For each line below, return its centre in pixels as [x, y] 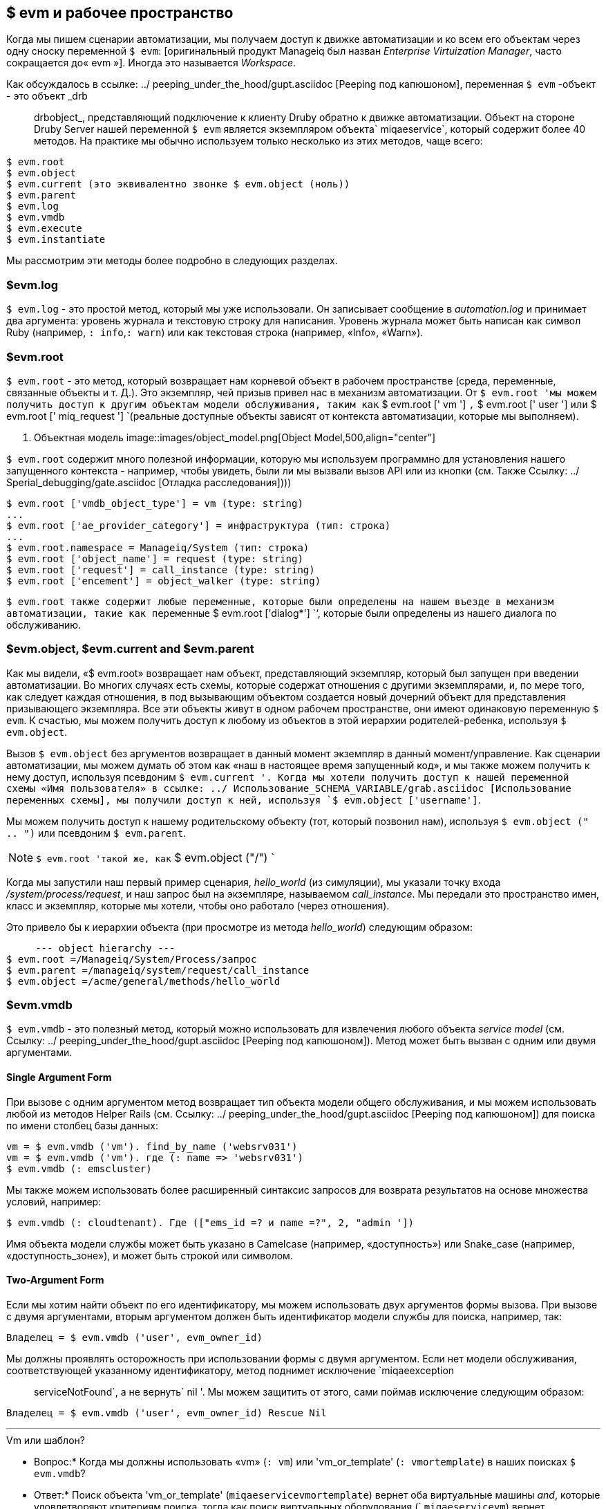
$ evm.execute [44, 229]
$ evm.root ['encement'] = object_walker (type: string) [164, 581]
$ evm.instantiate [56, 240]
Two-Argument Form [55, 1280]
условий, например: [54, 1201]
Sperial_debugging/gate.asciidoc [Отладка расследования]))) [149, 482]
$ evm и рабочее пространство [120, 13]
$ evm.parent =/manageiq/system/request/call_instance [158, 970]
